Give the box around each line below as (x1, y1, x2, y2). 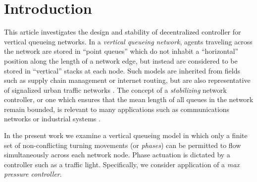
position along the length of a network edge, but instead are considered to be (4, 55, 238, 66)
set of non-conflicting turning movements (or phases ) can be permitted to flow (4, 140, 241, 150)
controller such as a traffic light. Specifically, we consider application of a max (4, 159, 240, 169)
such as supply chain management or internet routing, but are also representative (4, 75, 251, 85)
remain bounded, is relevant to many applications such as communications (4, 104, 230, 114)
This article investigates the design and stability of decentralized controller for (4, 27, 241, 37)
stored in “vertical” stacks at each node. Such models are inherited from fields (4, 65, 240, 75)
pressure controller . (4, 169, 62, 179)
